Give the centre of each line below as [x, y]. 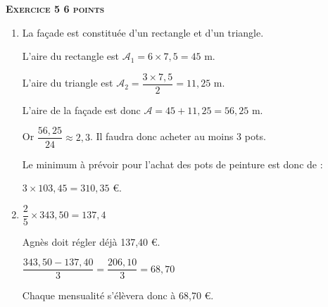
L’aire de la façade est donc [81, 109]
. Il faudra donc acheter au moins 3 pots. [178, 136]
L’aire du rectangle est [71, 56]
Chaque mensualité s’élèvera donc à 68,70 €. [118, 295]
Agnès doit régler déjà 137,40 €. [91, 241]
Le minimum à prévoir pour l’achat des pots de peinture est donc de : [172, 164]
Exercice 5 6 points [55, 8]
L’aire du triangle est [68, 83]
